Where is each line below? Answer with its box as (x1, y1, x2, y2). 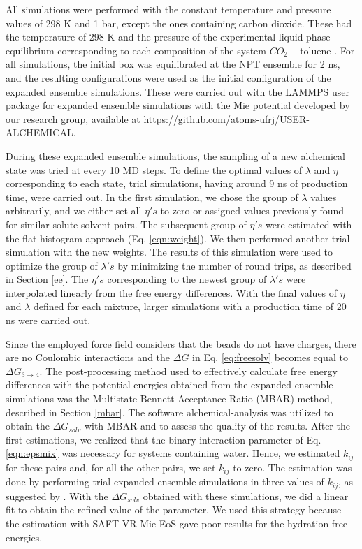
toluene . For (300, 43, 355, 57)
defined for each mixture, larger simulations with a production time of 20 (34, 299, 347, 314)
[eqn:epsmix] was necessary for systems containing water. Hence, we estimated (6, 446, 340, 460)
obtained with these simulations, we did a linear (143, 488, 349, 503)
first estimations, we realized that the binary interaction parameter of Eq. (6, 432, 321, 446)
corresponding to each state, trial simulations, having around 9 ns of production (6, 176, 348, 191)
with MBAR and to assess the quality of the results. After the (84, 418, 350, 433)
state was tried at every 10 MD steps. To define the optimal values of (6, 162, 303, 177)
